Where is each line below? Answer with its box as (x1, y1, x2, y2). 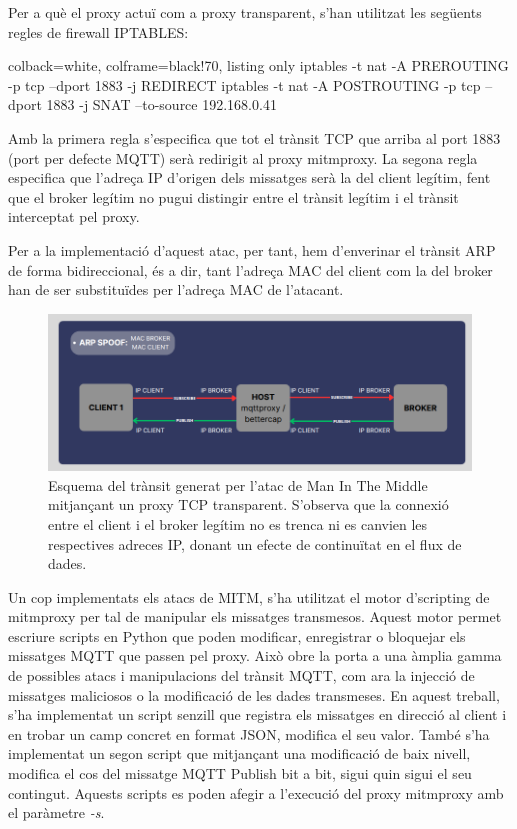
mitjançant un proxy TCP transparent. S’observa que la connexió (48, 494, 449, 515)
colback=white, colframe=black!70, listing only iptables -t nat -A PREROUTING (8, 55, 509, 76)
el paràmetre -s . (8, 802, 105, 823)
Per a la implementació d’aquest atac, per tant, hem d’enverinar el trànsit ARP (8, 239, 496, 260)
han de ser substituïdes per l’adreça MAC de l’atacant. (8, 279, 344, 300)
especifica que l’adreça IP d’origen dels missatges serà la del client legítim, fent (8, 167, 491, 188)
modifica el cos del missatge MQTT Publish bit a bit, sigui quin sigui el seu (8, 763, 472, 784)
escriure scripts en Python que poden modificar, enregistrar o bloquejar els (8, 625, 466, 646)
